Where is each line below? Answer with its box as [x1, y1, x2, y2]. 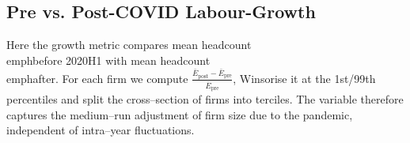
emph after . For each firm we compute [6, 70, 188, 86]
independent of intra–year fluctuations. [6, 122, 195, 138]
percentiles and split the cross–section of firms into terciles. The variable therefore [6, 91, 404, 107]
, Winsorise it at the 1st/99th [233, 70, 376, 86]
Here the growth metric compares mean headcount [6, 36, 252, 53]
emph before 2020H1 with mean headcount [6, 51, 211, 68]
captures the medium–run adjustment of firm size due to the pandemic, [6, 106, 353, 122]
